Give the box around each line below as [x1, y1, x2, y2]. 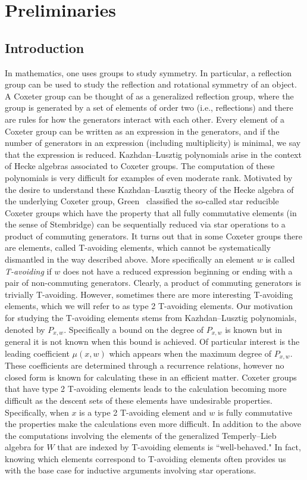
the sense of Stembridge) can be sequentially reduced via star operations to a [5, 218, 286, 230]
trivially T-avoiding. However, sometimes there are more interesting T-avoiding [5, 288, 293, 300]
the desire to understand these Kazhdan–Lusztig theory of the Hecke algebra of [5, 183, 294, 195]
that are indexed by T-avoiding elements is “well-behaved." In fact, [57, 441, 301, 453]
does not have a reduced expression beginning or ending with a [63, 264, 293, 277]
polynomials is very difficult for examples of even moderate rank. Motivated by [5, 171, 293, 183]
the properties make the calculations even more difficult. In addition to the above [5, 417, 302, 430]
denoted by [5, 323, 45, 335]
